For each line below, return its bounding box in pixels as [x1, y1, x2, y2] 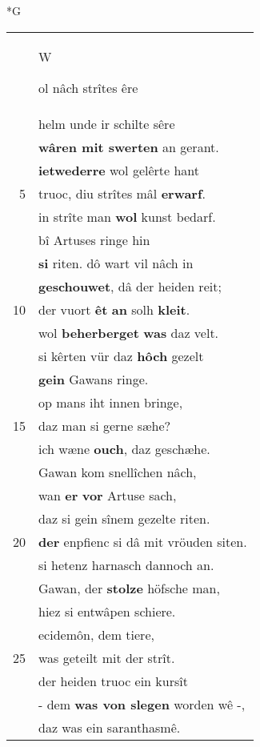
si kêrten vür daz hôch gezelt [38, 346, 204, 365]
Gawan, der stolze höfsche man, [38, 578, 220, 597]
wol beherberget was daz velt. [38, 323, 219, 342]
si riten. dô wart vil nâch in [38, 253, 194, 272]
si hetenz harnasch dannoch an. [38, 555, 214, 574]
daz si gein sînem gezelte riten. [38, 508, 210, 528]
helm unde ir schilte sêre [38, 114, 175, 133]
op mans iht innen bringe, [38, 392, 183, 412]
